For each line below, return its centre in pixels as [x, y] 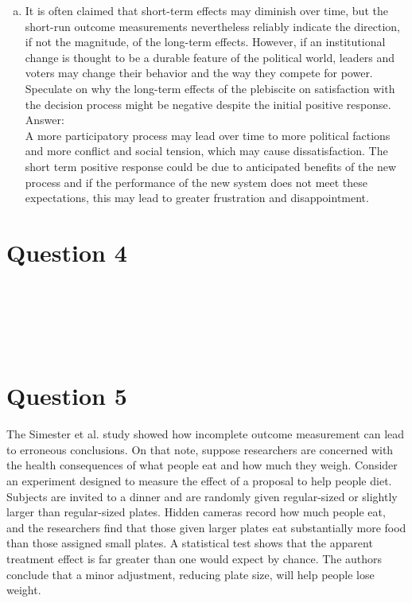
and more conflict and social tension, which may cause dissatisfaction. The [206, 151]
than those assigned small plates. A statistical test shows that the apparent [190, 543]
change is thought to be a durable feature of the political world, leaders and [210, 57]
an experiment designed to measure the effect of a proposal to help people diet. [199, 481]
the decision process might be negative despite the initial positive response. [208, 104]
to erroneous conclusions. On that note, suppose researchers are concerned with [200, 449]
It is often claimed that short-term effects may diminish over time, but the [206, 10]
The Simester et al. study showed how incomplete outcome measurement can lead [206, 434]
